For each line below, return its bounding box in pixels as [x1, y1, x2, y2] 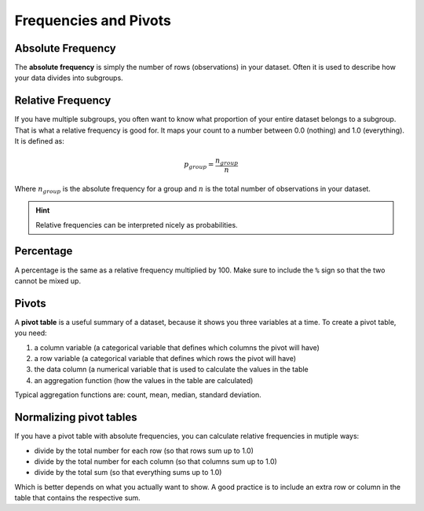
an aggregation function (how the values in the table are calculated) [34, 375, 254, 385]
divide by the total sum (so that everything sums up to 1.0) [34, 468, 222, 477]
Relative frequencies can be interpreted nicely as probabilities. [35, 220, 239, 229]
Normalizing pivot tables [14, 411, 137, 424]
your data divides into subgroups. [14, 73, 123, 82]
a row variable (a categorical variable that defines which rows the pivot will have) [34, 354, 296, 363]
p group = [183, 160, 214, 171]
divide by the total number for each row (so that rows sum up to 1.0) [34, 446, 254, 455]
